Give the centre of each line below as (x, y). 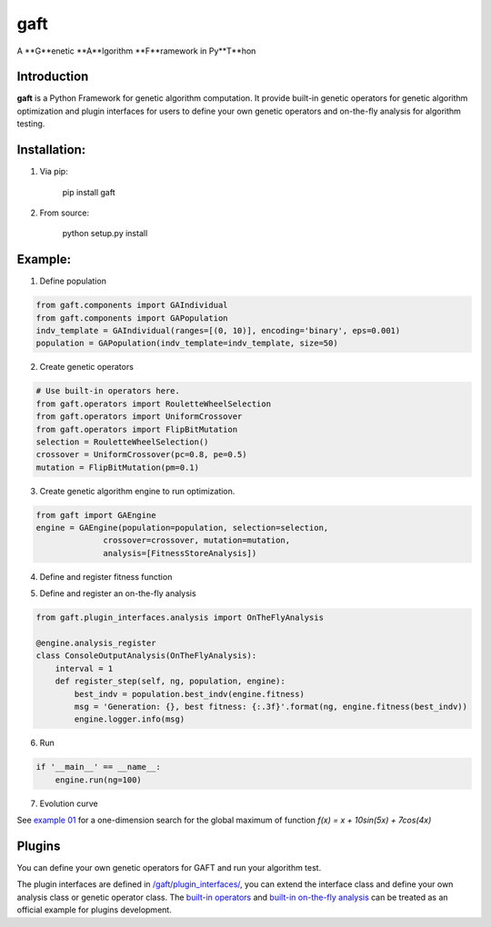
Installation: (51, 150)
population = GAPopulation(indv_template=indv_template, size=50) (187, 344)
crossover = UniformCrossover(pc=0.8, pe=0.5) (141, 455)
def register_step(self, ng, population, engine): (170, 681)
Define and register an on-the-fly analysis (118, 593)
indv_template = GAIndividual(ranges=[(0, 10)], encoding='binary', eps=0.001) (218, 330)
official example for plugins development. (94, 910)
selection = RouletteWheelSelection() (122, 442)
